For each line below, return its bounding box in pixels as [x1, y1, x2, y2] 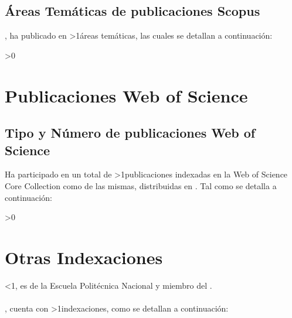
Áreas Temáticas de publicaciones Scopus [5, 2, 260, 20]
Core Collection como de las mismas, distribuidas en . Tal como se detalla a [5, 179, 277, 192]
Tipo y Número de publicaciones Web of [5, 124, 256, 142]
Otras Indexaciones [5, 245, 163, 269]
